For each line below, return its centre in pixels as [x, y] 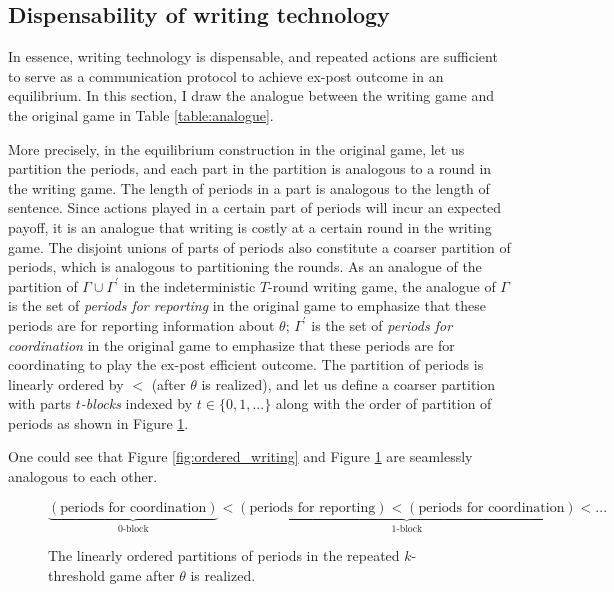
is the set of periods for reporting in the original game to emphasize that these [247, 305]
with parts [40, 403]
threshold [76, 574]
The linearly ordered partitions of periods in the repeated [224, 555]
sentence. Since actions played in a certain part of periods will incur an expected [255, 207]
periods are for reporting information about [141, 324]
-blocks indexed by [136, 403]
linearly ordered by [66, 383]
